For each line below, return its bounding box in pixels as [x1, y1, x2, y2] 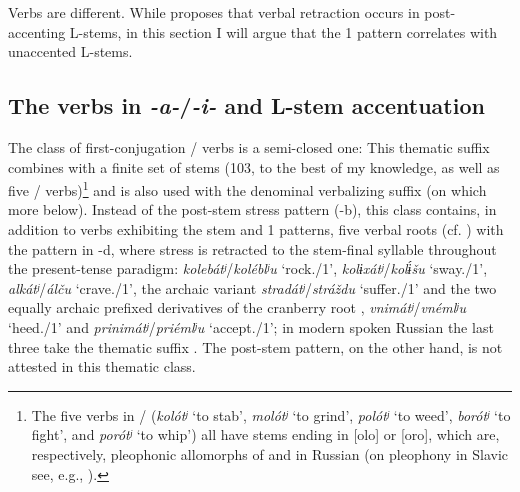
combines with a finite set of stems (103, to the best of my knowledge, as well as [8, 156, 500, 177]
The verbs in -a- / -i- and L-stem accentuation [8, 90, 485, 121]
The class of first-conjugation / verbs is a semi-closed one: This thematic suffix [8, 136, 490, 157]
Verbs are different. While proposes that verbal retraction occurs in [8, 2, 420, 22]
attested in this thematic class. [8, 356, 196, 377]
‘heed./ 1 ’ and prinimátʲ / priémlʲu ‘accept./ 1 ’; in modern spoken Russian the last [8, 316, 494, 337]
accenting [8, 21, 66, 42]
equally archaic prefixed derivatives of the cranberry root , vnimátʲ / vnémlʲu [8, 297, 467, 318]
